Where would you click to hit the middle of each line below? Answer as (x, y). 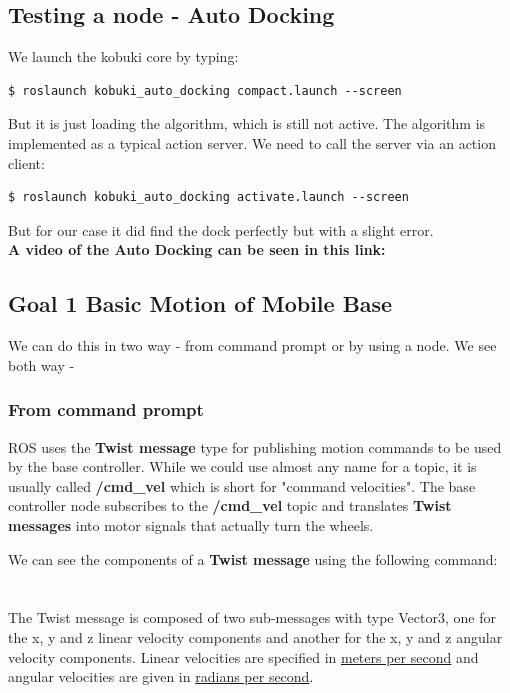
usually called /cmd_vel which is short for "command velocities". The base (242, 485)
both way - (41, 364)
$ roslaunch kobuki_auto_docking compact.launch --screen (205, 90)
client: (26, 162)
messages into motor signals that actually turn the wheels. (191, 524)
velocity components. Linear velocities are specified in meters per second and (243, 656)
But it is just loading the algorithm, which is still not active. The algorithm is (247, 123)
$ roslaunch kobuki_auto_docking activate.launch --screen (208, 197)
